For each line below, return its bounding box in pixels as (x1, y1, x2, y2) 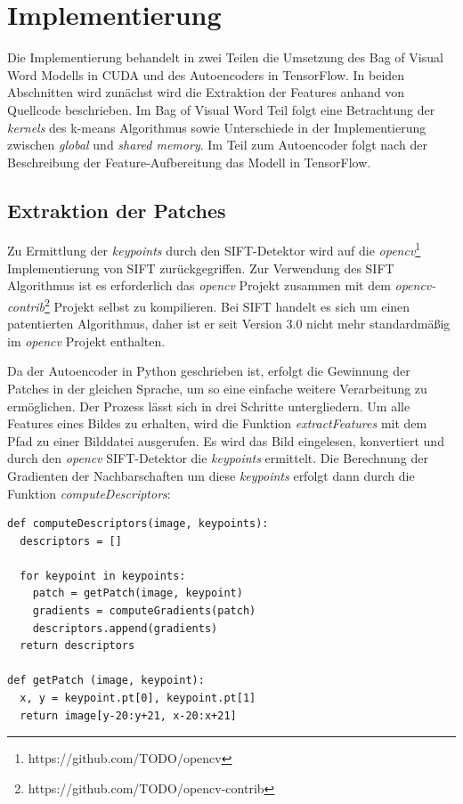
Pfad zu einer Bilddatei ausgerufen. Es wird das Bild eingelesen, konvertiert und (7, 431, 444, 450)
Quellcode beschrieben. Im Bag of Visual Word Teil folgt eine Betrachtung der (7, 100, 435, 118)
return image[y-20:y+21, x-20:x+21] (20, 709, 237, 722)
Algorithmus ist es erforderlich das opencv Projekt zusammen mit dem (7, 276, 391, 295)
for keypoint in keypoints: (20, 569, 186, 582)
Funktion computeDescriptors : (7, 483, 171, 502)
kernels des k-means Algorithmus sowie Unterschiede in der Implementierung (7, 118, 426, 136)
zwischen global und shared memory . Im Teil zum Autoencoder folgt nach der (7, 135, 427, 154)
